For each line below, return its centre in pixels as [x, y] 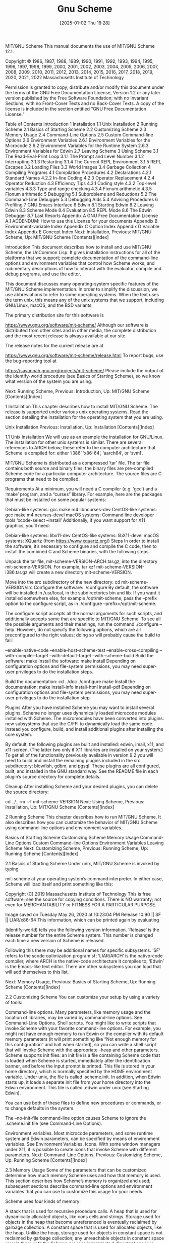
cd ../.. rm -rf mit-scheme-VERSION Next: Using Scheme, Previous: [75, 801]
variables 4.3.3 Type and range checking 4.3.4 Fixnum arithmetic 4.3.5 [79, 189]
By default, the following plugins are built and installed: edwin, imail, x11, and [84, 744]
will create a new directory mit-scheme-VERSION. [80, 572]
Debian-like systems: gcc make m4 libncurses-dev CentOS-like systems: [81, 509]
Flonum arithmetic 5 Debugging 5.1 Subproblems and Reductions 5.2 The [81, 194]
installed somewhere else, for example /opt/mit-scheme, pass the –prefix [81, 598]
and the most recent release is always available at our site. [66, 336]
